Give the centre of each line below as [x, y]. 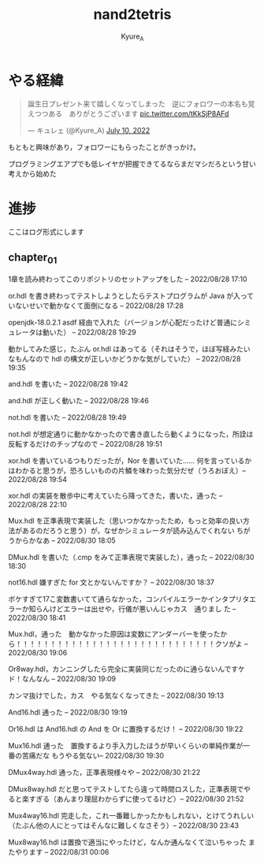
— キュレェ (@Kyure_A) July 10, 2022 [89, 131]
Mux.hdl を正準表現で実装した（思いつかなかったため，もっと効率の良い [126, 521]
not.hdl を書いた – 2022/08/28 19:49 [67, 417]
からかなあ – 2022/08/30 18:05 [65, 540]
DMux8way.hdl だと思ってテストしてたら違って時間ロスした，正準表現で [126, 789]
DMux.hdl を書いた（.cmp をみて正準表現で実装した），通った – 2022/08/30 [131, 558]
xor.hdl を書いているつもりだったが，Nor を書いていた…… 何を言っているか [130, 461]
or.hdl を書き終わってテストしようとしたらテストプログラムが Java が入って [131, 296]
